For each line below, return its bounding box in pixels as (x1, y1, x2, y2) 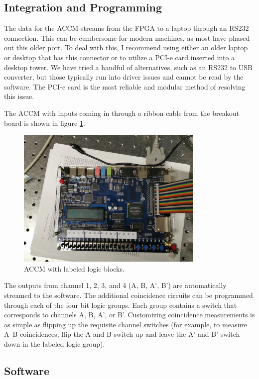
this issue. (4, 91, 34, 101)
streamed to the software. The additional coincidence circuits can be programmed (4, 290, 253, 300)
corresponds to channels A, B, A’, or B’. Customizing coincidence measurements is (4, 309, 255, 320)
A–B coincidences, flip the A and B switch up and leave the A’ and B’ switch (4, 329, 240, 339)
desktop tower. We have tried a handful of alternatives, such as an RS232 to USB (4, 62, 253, 72)
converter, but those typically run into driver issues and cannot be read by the (4, 72, 244, 82)
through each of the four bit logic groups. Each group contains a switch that (4, 299, 237, 310)
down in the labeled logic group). (4, 339, 105, 349)
